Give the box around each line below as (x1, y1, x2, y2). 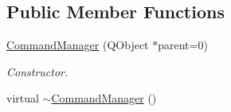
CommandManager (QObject (6, 37, 149, 53)
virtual (6, 90, 39, 106)
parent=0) (158, 37, 208, 53)
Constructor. (6, 63, 69, 79)
